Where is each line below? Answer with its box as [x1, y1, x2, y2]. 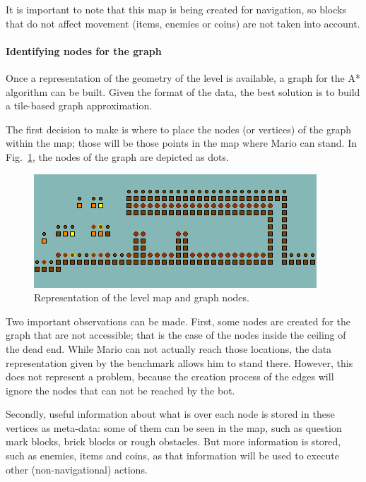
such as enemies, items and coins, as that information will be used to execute [6, 448, 339, 463]
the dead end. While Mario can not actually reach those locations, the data [6, 341, 332, 356]
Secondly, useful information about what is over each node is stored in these [6, 406, 335, 421]
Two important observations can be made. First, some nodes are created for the [6, 313, 351, 328]
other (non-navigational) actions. [6, 462, 148, 476]
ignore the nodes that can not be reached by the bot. [6, 382, 235, 397]
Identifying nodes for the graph [6, 43, 162, 58]
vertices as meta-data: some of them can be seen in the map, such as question [6, 420, 342, 435]
